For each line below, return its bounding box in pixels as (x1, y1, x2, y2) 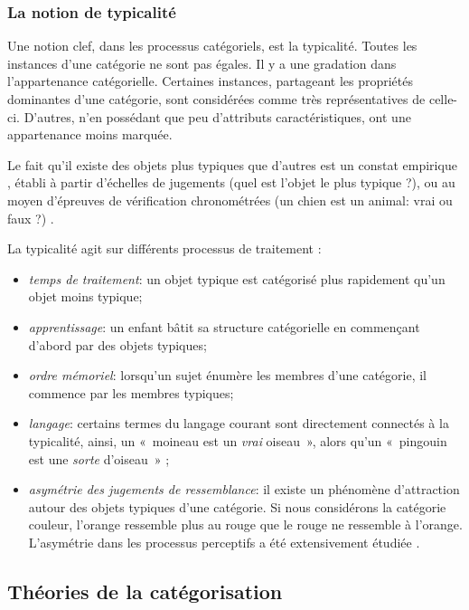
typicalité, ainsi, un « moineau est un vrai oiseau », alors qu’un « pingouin (28, 431, 447, 450)
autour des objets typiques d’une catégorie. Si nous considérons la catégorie (28, 497, 446, 516)
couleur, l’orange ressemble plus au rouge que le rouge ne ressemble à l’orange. (28, 515, 463, 534)
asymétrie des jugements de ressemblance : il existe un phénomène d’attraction (28, 480, 460, 499)
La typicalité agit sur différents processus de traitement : (7, 239, 322, 258)
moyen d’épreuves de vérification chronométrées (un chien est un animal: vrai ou (7, 190, 453, 209)
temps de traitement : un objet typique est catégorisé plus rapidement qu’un (28, 269, 446, 288)
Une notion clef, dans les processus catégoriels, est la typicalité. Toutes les (7, 36, 417, 55)
